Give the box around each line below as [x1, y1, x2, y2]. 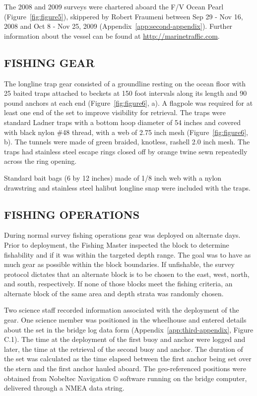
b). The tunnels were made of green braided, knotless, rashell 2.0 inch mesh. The [4, 136, 250, 147]
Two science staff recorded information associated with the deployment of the [4, 305, 239, 315]
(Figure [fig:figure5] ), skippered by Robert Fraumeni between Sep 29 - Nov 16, [4, 11, 243, 21]
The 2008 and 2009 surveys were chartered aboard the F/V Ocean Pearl [4, 1, 224, 11]
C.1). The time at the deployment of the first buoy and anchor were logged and [4, 334, 246, 344]
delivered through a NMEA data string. [4, 383, 125, 393]
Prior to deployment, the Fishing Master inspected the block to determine [4, 239, 229, 250]
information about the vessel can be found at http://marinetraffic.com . [4, 30, 220, 41]
